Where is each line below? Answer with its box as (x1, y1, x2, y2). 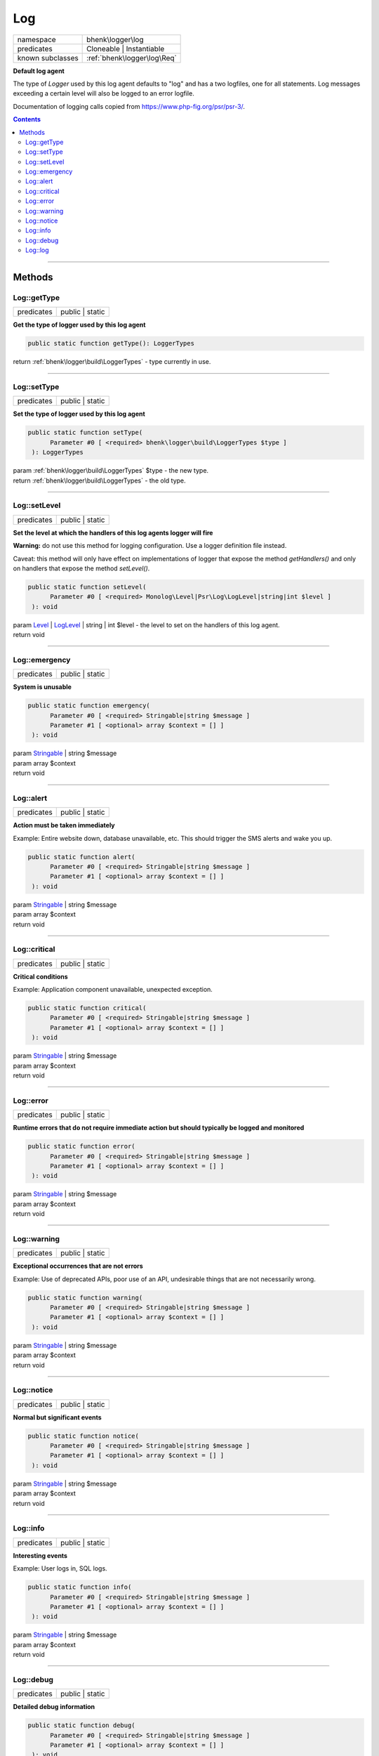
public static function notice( (27, 1431, 140, 1440)
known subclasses (17, 53, 79, 63)
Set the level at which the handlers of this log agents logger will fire (13, 528, 213, 537)
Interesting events (13, 1551, 68, 1559)
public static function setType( (27, 428, 143, 437)
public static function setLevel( (27, 583, 147, 591)
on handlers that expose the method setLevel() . (13, 564, 150, 572)
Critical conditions (13, 972, 68, 981)
